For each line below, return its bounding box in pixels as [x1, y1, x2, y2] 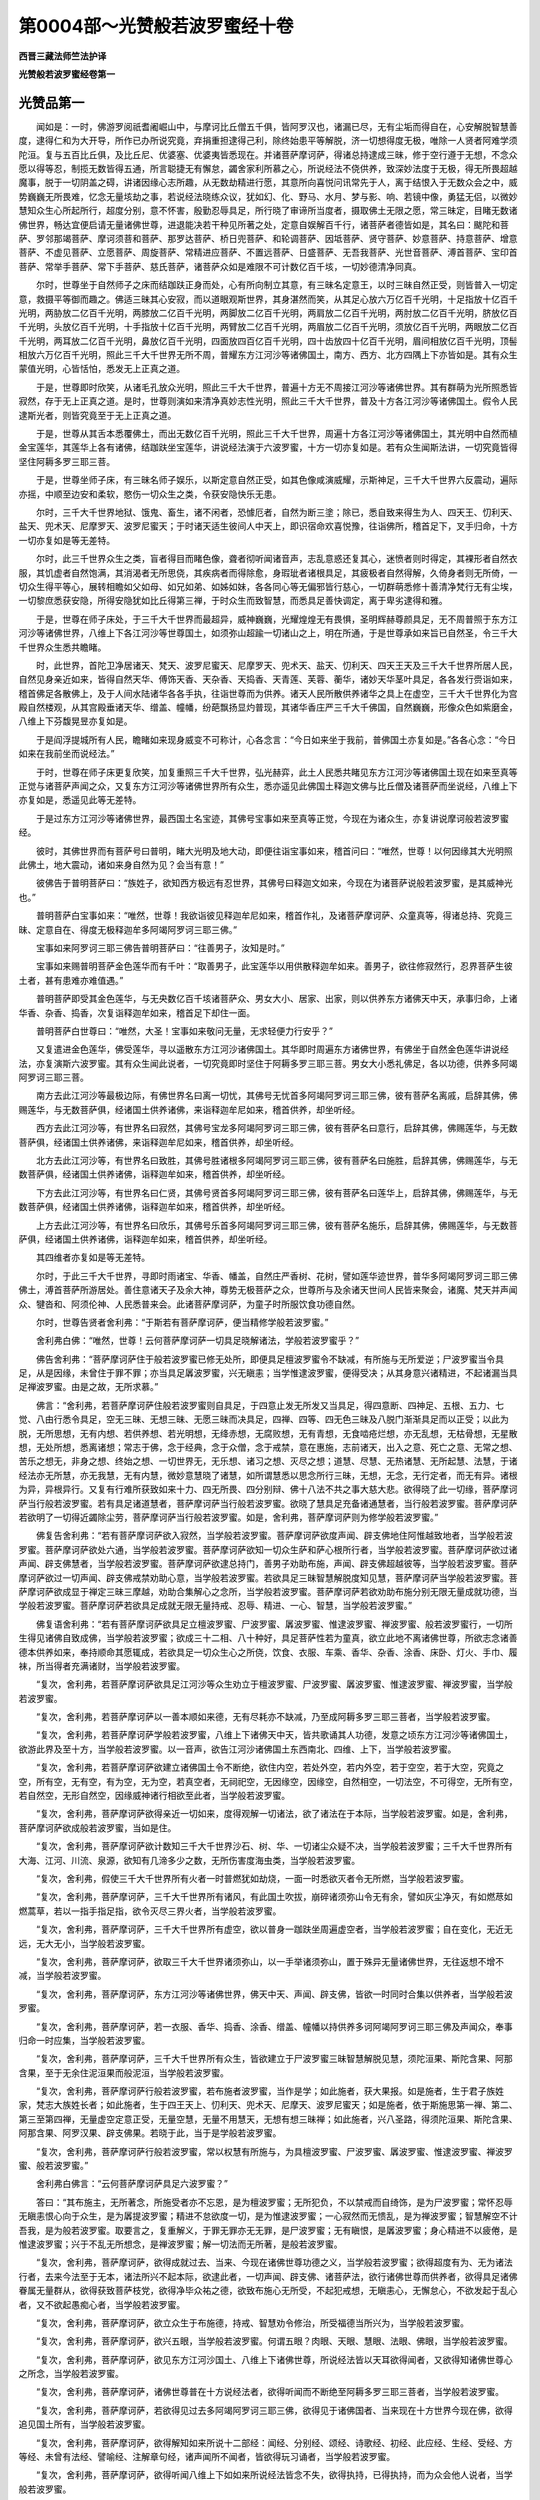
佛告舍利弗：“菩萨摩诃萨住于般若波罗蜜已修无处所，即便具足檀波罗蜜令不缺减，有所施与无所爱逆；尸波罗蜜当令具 [35, 1353, 505, 1365]
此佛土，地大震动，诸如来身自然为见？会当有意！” [18, 858, 225, 870]
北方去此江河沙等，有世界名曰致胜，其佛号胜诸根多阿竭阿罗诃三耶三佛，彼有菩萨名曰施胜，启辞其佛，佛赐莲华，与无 [35, 1155, 518, 1167]
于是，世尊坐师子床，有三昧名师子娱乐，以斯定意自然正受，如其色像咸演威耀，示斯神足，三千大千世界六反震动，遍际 [35, 474, 518, 486]
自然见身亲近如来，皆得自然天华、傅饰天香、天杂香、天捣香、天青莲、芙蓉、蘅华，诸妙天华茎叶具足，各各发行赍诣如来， [18, 673, 518, 685]
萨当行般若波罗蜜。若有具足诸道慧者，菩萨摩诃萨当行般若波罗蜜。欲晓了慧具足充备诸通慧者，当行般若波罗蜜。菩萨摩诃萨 [18, 1497, 518, 1509]
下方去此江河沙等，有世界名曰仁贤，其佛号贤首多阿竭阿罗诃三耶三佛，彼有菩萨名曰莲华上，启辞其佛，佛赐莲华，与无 [35, 1186, 518, 1199]
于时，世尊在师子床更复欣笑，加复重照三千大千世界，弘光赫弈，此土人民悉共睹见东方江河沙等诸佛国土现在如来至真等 [35, 766, 518, 778]
